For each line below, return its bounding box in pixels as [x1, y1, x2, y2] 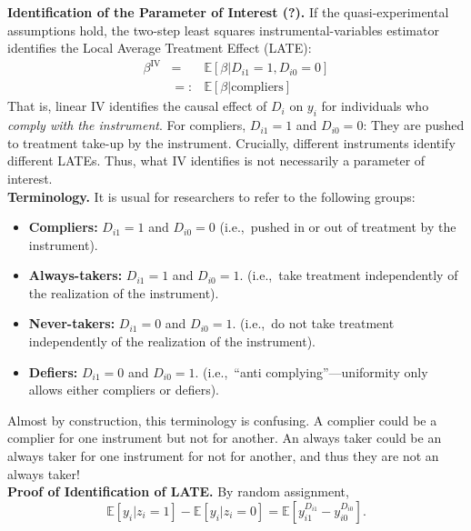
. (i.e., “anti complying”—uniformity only [195, 362, 428, 381]
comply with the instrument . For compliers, [7, 115, 246, 135]
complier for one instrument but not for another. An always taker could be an [7, 428, 442, 447]
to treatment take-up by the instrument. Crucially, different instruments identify [7, 133, 456, 152]
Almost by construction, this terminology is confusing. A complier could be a [7, 410, 437, 429]
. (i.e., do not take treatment [232, 314, 395, 333]
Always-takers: [28, 265, 123, 285]
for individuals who [321, 96, 429, 115]
